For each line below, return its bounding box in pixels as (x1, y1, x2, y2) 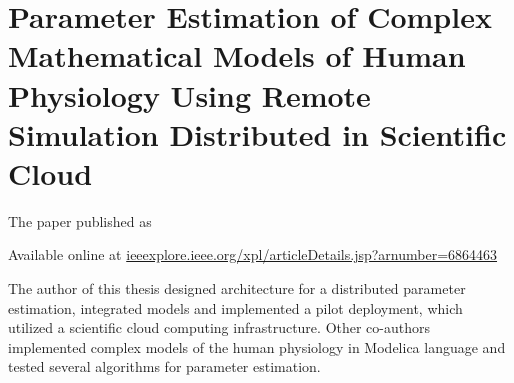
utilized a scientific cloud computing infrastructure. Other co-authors (8, 317, 431, 338)
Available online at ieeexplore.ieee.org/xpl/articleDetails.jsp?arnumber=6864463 (8, 244, 498, 265)
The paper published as (8, 210, 152, 231)
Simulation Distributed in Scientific (8, 113, 507, 154)
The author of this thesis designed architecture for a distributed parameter (8, 278, 466, 299)
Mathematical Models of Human (8, 35, 466, 76)
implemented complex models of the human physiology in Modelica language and (8, 336, 506, 357)
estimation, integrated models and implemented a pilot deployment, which (8, 297, 463, 318)
